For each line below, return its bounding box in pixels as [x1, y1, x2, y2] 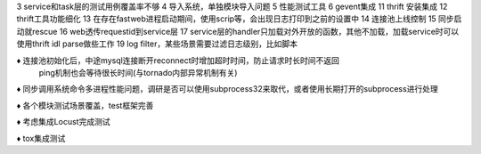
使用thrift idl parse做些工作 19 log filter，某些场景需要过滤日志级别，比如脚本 [16, 38, 298, 49]
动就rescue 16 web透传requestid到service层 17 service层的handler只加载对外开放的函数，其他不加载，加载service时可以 [16, 26, 460, 36]
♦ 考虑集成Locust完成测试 [16, 117, 110, 127]
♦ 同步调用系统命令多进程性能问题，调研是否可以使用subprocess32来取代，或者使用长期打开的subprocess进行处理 [16, 84, 438, 94]
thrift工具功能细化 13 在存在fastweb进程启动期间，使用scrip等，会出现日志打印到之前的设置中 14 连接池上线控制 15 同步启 [16, 13, 462, 24]
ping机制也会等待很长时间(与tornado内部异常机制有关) [38, 67, 238, 77]
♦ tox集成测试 [16, 133, 66, 143]
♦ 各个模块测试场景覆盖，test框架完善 [16, 100, 154, 110]
